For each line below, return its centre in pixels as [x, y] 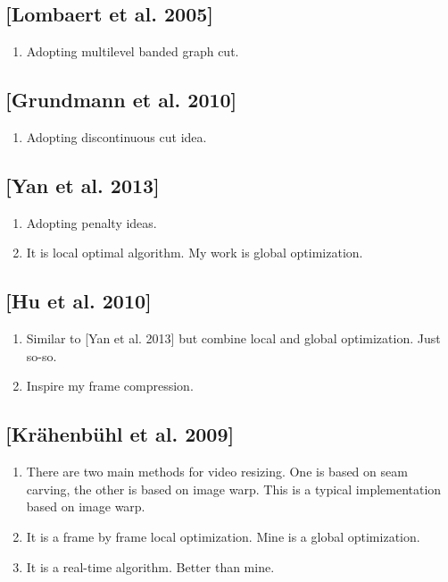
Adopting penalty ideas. [91, 222]
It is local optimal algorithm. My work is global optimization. [195, 253]
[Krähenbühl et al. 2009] [120, 434]
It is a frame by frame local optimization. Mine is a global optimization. [223, 536]
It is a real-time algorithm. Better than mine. [150, 566]
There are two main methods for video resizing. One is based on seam [217, 472]
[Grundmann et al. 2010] [121, 100]
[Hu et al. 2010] [79, 301]
